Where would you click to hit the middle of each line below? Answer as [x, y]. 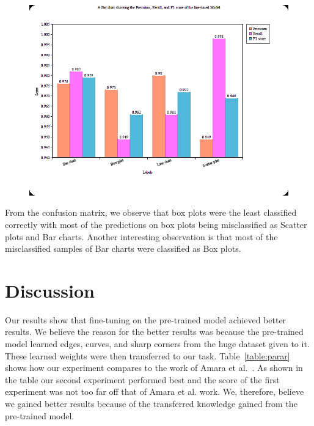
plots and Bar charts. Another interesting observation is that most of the [141, 236]
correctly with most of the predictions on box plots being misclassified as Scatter [156, 224]
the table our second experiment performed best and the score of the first [142, 379]
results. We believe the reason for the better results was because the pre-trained [154, 332]
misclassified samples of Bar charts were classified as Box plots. [123, 248]
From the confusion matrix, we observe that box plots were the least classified [151, 212]
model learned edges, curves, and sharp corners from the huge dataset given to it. [157, 344]
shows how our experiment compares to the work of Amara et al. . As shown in [154, 368]
